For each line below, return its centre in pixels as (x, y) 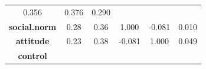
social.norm (33, 26)
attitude (32, 41)
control (32, 56)
